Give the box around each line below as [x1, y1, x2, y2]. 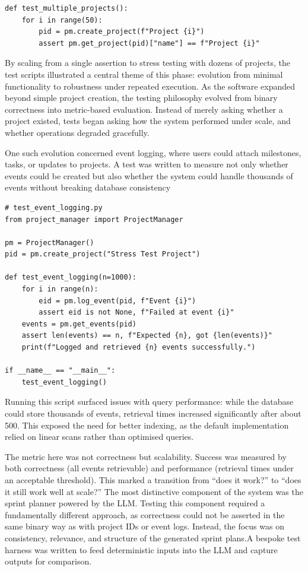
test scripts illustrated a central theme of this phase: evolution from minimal [5, 68, 283, 80]
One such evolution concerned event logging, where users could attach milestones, [5, 146, 301, 158]
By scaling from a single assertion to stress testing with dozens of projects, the [5, 56, 290, 69]
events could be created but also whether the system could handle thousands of [5, 169, 293, 182]
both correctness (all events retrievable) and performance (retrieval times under [5, 462, 294, 474]
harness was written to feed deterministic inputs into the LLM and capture [5, 543, 278, 556]
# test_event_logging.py [5, 203, 103, 212]
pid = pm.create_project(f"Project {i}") [39, 27, 205, 36]
